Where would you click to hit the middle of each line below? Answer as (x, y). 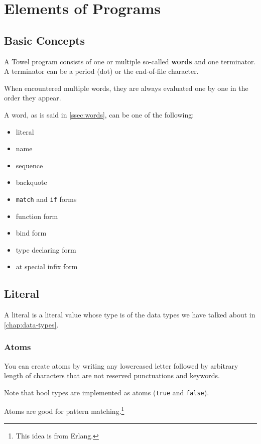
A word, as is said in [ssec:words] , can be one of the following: (99, 114)
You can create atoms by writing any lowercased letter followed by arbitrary (121, 365)
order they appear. (33, 98)
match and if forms (46, 199)
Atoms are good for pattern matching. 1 (64, 410)
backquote (31, 182)
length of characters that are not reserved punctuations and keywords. (112, 375)
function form (37, 216)
